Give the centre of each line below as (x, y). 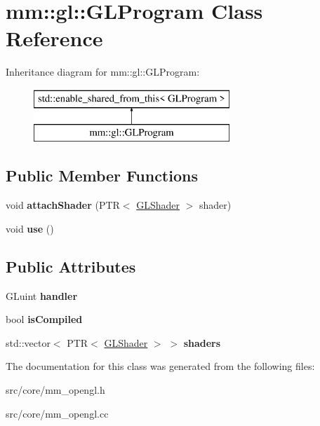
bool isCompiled (44, 319)
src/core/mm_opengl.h (55, 390)
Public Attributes (71, 266)
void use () (30, 228)
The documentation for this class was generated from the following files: (160, 366)
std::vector (28, 342)
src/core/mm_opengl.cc (57, 413)
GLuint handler (42, 295)
